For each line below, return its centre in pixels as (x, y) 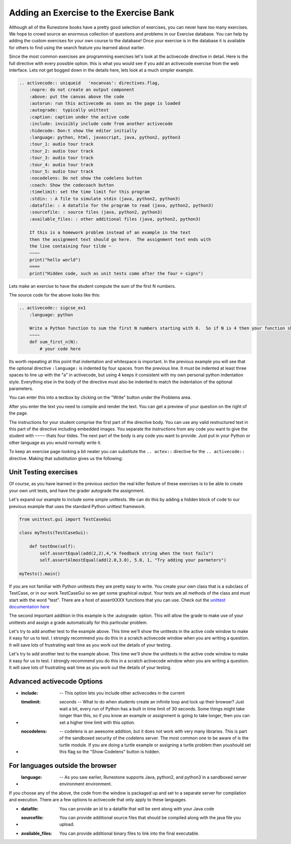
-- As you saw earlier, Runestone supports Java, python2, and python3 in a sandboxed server (153, 777)
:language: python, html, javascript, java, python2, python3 (105, 137)
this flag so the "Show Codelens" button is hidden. (110, 752)
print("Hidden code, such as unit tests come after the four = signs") (116, 273)
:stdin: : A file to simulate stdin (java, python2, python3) (105, 199)
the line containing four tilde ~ (70, 246)
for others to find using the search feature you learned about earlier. (77, 47)
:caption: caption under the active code (79, 117)
